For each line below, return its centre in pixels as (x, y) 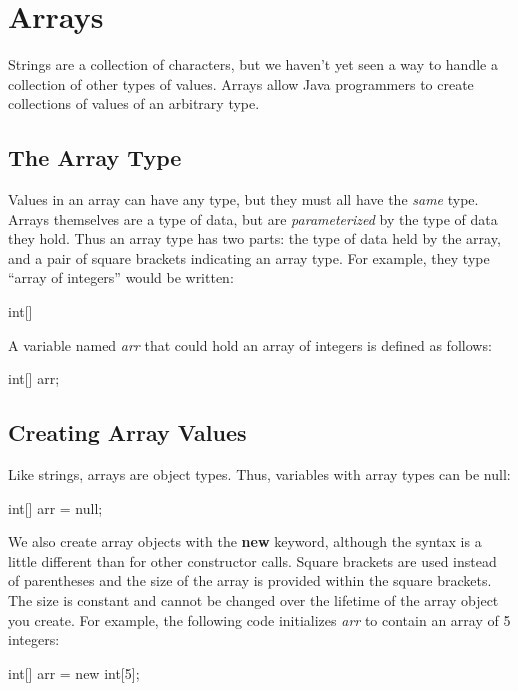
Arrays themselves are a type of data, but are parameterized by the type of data (253, 218)
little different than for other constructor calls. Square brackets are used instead (252, 560)
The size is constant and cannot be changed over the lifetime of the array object (253, 600)
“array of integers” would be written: (121, 277)
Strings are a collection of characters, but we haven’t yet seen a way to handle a (253, 64)
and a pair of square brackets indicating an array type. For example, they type (249, 257)
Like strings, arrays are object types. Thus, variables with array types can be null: (259, 474)
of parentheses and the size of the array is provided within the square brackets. (250, 580)
